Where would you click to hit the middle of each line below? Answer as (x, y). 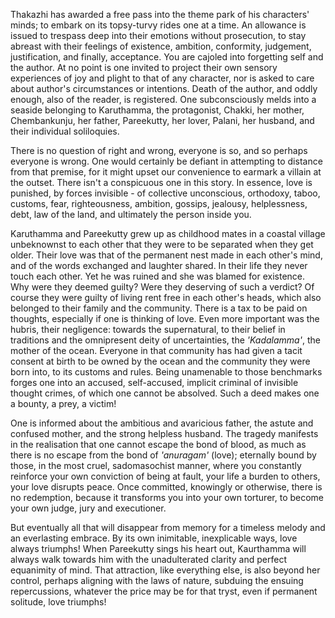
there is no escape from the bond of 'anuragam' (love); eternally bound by (163, 455)
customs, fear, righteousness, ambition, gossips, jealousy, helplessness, (159, 203)
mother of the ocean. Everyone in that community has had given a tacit (156, 350)
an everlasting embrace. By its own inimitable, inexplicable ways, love (154, 538)
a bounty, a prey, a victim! (63, 403)
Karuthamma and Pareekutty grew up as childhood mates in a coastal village (168, 233)
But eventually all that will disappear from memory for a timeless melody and (168, 527)
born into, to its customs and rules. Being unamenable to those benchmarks (166, 372)
